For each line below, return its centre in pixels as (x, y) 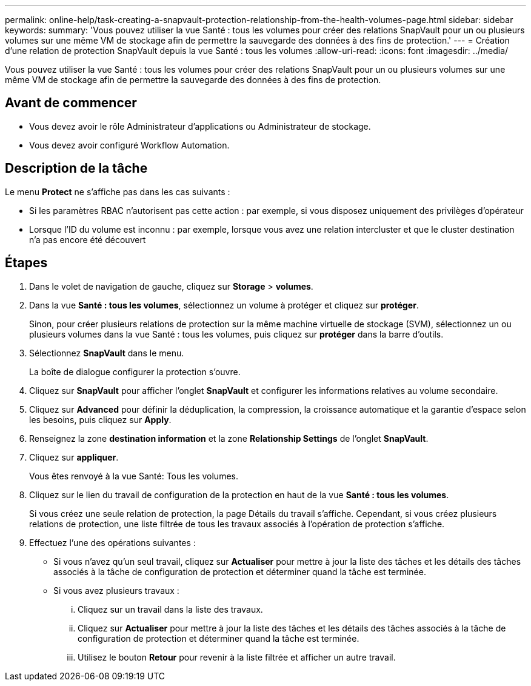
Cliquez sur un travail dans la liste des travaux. (170, 609)
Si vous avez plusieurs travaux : (116, 590)
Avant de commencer (71, 103)
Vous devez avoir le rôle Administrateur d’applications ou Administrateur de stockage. (200, 126)
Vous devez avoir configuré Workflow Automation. (129, 145)
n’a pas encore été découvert (88, 239)
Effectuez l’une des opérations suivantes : (112, 542)
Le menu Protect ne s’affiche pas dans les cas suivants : (118, 191)
